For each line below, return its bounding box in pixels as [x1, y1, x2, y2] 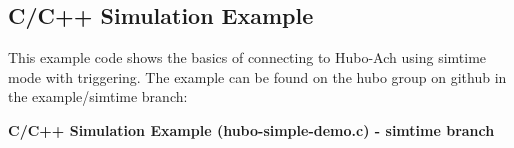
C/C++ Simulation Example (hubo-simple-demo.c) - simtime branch [8, 119, 495, 140]
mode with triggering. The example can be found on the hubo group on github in [8, 66, 507, 87]
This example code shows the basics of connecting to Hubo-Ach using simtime [8, 47, 487, 68]
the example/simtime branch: [8, 86, 188, 107]
